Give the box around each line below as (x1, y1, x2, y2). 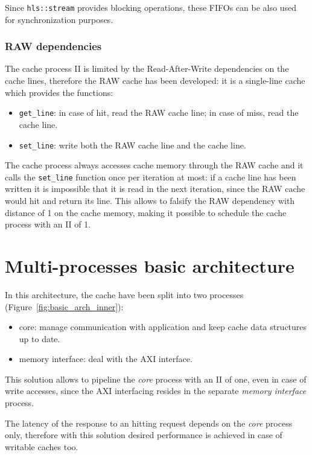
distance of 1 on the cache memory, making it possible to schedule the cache (5, 206, 287, 218)
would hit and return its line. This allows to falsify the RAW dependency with (5, 194, 295, 206)
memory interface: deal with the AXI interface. (19, 352, 193, 365)
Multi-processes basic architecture (5, 253, 294, 278)
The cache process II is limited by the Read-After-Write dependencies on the (5, 62, 289, 75)
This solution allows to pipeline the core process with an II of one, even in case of (5, 372, 307, 385)
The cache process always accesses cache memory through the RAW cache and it (5, 159, 304, 171)
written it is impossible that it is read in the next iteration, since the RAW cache (5, 182, 305, 195)
